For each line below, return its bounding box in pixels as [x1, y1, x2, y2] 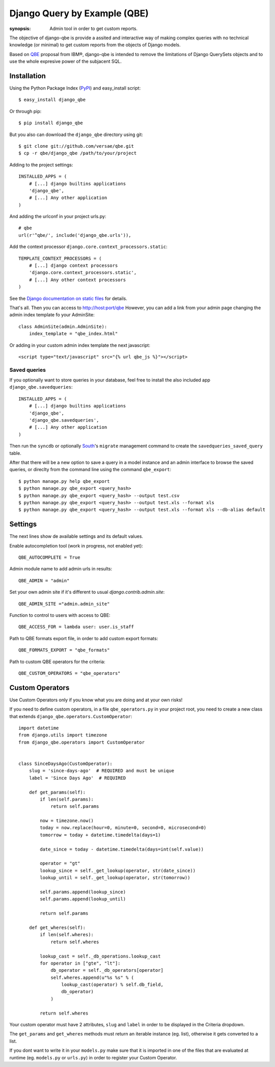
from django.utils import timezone [18, 732, 107, 738]
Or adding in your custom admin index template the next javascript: [9, 342, 150, 348]
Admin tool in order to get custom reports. [49, 25, 137, 32]
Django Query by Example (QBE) [9, 8, 149, 19]
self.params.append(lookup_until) [40, 896, 126, 902]
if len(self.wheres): [40, 932, 94, 938]
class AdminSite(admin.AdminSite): [18, 323, 107, 330]
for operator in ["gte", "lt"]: [40, 960, 121, 966]
